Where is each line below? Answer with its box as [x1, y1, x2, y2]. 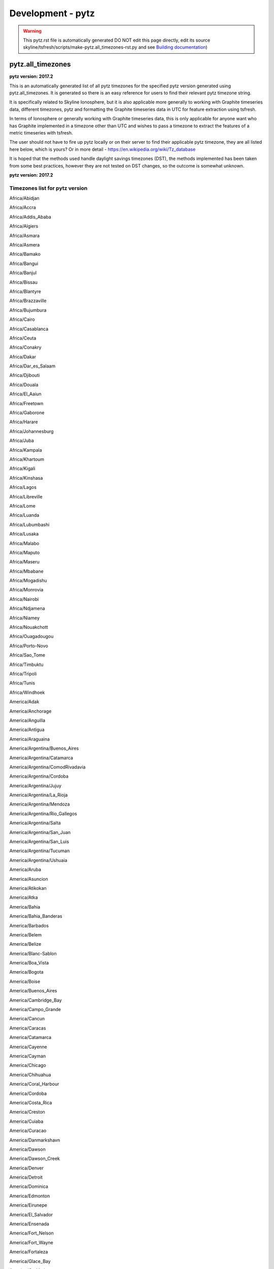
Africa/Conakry [9, 344, 42, 350]
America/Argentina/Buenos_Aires [9, 745, 79, 751]
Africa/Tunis [9, 680, 36, 686]
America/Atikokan [9, 885, 47, 891]
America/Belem [9, 931, 42, 938]
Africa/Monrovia [9, 587, 44, 593]
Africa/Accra [9, 205, 37, 211]
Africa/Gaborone [9, 410, 45, 416]
